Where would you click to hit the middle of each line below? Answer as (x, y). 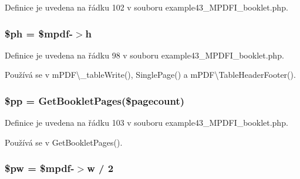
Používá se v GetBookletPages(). (64, 142)
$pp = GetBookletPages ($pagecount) (95, 100)
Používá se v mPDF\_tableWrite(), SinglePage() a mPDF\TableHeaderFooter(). (150, 75)
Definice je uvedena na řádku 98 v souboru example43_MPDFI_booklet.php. (144, 55)
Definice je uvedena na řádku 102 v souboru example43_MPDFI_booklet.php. (146, 7)
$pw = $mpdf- (40, 168)
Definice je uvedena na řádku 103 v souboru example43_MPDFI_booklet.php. (146, 123)
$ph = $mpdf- (39, 33)
